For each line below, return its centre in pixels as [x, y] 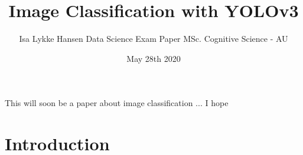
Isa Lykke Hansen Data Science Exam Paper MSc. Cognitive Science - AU [154, 39]
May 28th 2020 [154, 58]
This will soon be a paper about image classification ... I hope [117, 103]
